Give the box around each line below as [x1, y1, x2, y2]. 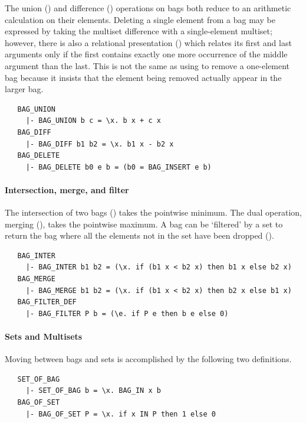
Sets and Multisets [5, 330, 83, 343]
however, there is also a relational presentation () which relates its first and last [5, 36, 292, 48]
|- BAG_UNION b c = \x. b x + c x [25, 116, 161, 125]
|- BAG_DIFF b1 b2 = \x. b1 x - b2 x [25, 139, 174, 148]
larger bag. [5, 83, 44, 95]
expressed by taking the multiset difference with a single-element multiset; [5, 25, 272, 37]
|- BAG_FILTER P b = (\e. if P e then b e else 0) [25, 309, 229, 318]
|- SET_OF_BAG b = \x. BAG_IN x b [25, 386, 161, 395]
